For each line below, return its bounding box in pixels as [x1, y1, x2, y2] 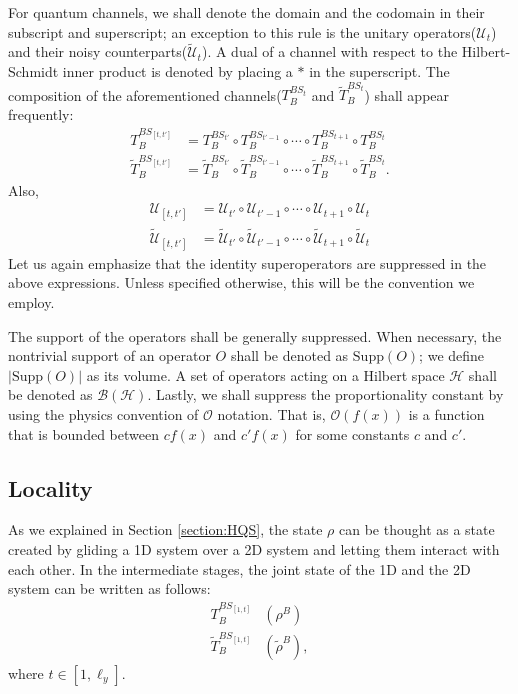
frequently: [8, 103, 74, 124]
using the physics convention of [8, 404, 199, 425]
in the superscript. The [309, 61, 450, 81]
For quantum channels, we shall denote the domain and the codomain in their [8, 2, 485, 22]
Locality [8, 472, 93, 503]
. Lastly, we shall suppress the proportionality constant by [147, 384, 504, 405]
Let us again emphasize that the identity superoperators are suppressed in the [8, 252, 487, 273]
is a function [408, 404, 485, 425]
